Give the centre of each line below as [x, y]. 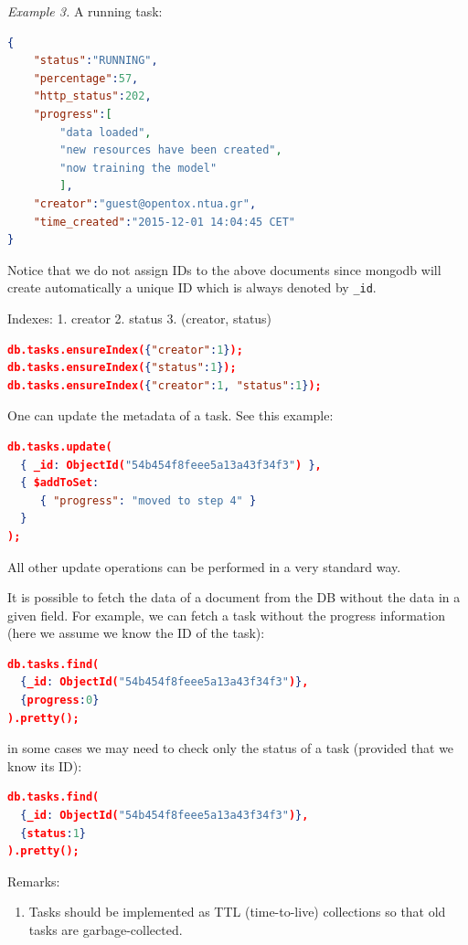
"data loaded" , [106, 132]
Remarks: [34, 881]
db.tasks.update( [60, 446]
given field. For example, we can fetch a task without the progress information [226, 615]
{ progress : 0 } [60, 701]
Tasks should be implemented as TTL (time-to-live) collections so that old [237, 912]
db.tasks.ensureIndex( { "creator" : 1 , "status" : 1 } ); [165, 385]
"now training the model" [138, 168]
